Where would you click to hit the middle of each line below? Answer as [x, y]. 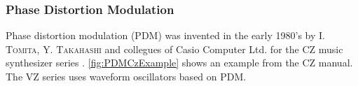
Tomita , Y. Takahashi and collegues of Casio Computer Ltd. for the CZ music [174, 49]
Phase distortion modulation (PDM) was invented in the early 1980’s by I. [165, 35]
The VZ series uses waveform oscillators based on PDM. [126, 76]
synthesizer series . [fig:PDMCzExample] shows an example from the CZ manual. [179, 63]
